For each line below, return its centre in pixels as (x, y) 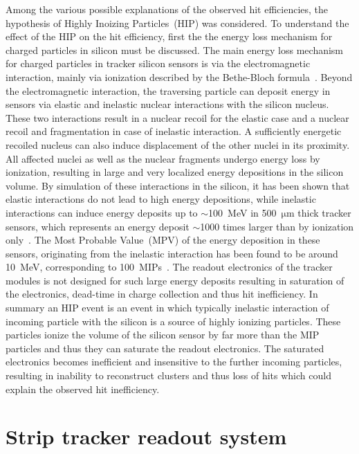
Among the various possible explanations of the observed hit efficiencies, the (167, 9)
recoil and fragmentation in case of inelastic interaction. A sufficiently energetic (174, 131)
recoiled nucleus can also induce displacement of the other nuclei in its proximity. (178, 144)
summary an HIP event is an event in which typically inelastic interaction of (167, 308)
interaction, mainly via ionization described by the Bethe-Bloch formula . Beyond (179, 76)
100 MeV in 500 (242, 212)
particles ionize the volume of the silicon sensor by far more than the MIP (163, 335)
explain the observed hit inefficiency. (83, 389)
